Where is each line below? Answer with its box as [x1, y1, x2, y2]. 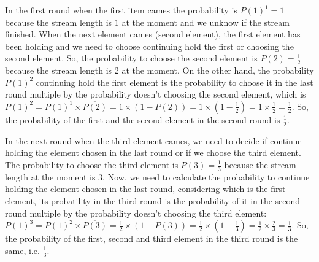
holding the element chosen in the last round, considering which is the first [5, 182, 286, 195]
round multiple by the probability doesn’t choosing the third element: [5, 206, 267, 219]
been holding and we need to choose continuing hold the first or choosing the [5, 39, 294, 52]
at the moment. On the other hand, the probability [121, 64, 314, 77]
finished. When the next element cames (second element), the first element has [5, 28, 301, 40]
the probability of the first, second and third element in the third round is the [5, 232, 298, 245]
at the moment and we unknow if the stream [121, 15, 290, 28]
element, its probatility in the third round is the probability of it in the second [5, 195, 301, 207]
